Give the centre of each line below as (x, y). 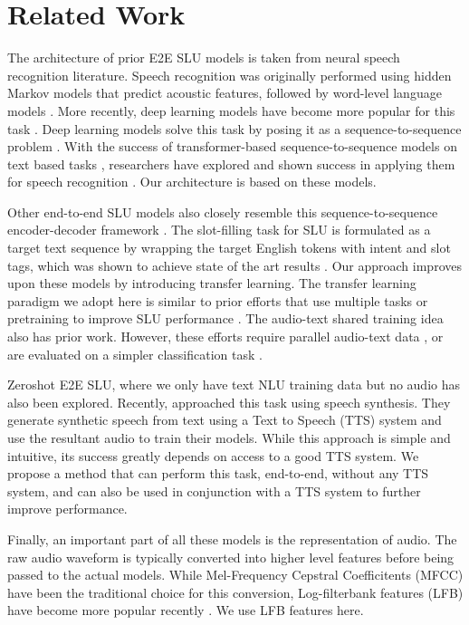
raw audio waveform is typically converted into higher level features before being (231, 557)
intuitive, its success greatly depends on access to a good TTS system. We (213, 455)
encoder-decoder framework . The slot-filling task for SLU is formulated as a (219, 230)
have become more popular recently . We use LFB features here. (186, 610)
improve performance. (67, 509)
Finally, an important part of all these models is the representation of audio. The (232, 538)
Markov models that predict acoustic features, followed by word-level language (225, 93)
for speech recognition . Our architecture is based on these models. (192, 182)
